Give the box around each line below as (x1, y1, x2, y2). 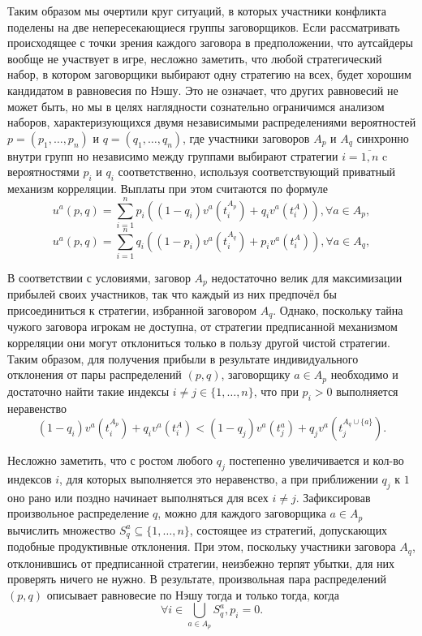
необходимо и (330, 366, 398, 383)
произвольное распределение (7, 505, 149, 522)
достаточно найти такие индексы (7, 382, 170, 399)
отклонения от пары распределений (7, 366, 182, 383)
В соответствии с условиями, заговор (7, 269, 191, 286)
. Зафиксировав (295, 488, 371, 505)
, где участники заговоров (183, 129, 310, 146)
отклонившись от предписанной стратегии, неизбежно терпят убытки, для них (7, 554, 395, 571)
